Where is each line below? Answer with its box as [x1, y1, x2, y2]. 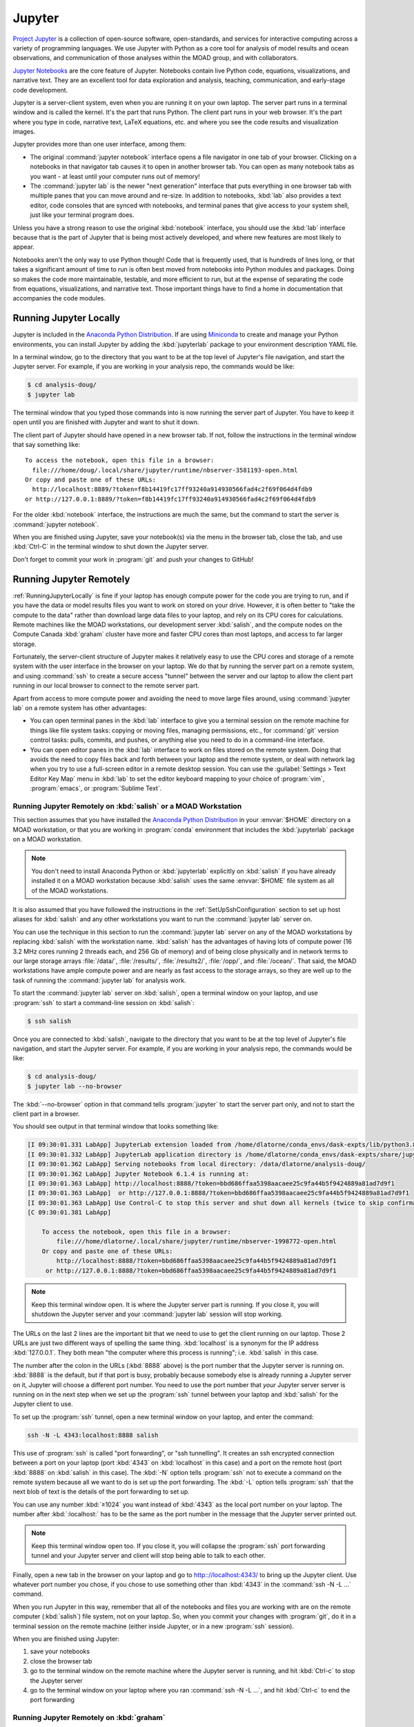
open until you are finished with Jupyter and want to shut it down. [12, 418, 199, 426]
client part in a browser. [12, 1109, 80, 1118]
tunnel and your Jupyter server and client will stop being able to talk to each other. [31, 1552, 266, 1560]
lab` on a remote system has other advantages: [12, 704, 147, 712]
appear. [12, 242, 34, 251]
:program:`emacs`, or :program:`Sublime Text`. [30, 784, 162, 792]
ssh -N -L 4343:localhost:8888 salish [27, 1431, 159, 1439]
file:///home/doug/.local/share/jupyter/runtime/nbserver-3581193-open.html [32, 466, 298, 474]
